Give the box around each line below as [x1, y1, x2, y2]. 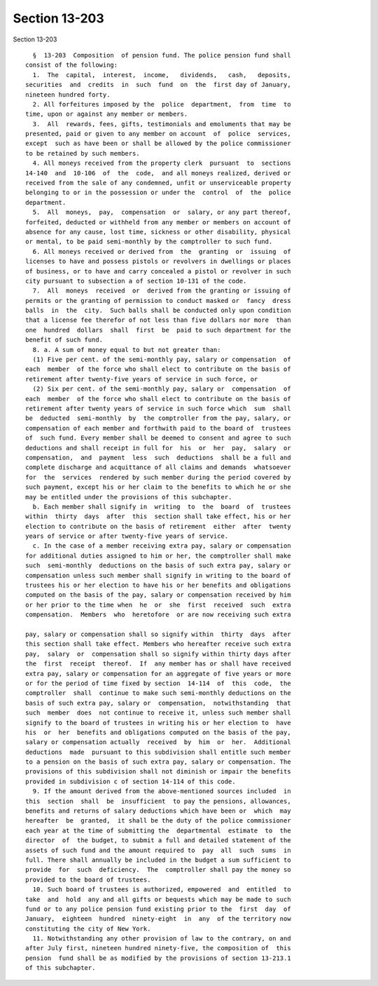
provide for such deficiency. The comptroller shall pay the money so [25, 866, 291, 874]
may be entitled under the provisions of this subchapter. [25, 493, 232, 501]
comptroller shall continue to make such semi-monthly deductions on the [25, 689, 291, 697]
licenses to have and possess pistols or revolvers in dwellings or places [25, 257, 291, 266]
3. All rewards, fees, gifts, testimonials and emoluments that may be [32, 120, 291, 128]
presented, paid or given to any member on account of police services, [25, 130, 291, 138]
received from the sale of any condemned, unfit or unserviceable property [25, 179, 291, 187]
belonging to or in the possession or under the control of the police [25, 189, 291, 196]
